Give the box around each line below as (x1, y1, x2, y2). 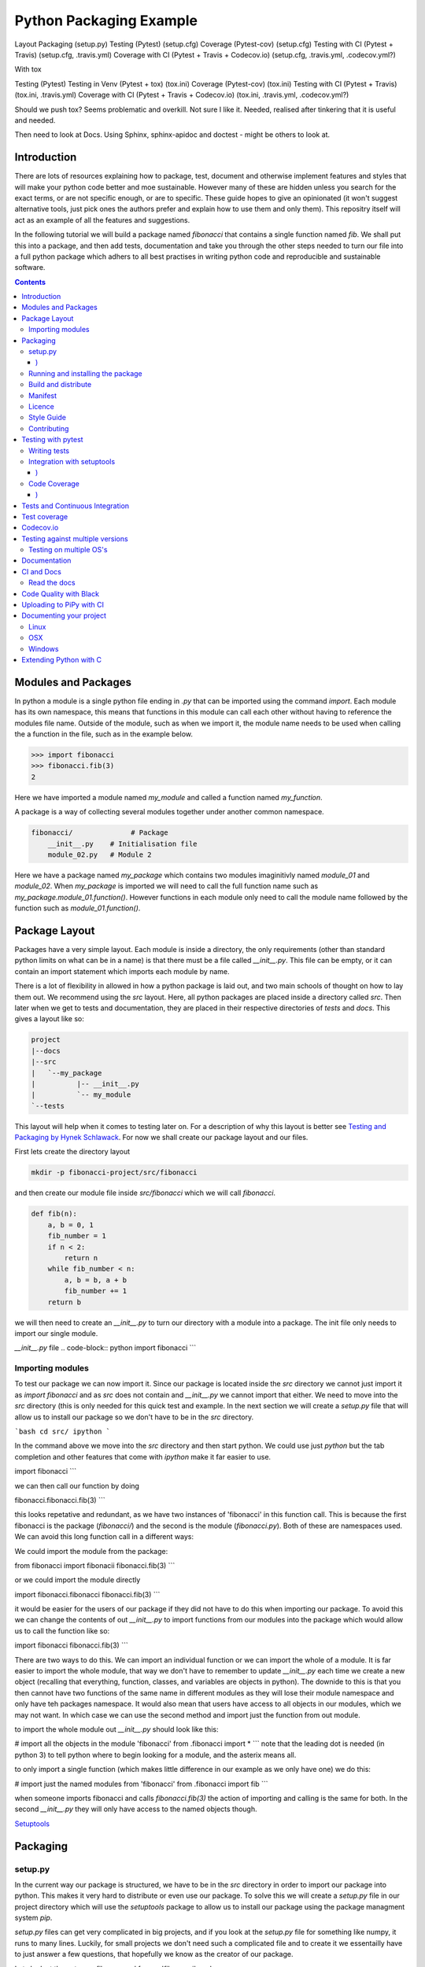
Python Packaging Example (14, 12, 198, 29)
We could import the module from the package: (14, 1546, 168, 1556)
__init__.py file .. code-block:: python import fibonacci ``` (14, 1343, 197, 1353)
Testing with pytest (21, 435, 83, 445)
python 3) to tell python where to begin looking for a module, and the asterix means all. (14, 1750, 297, 1759)
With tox (14, 65, 42, 74)
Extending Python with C (21, 655, 102, 664)
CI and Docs (21, 566, 62, 576)
